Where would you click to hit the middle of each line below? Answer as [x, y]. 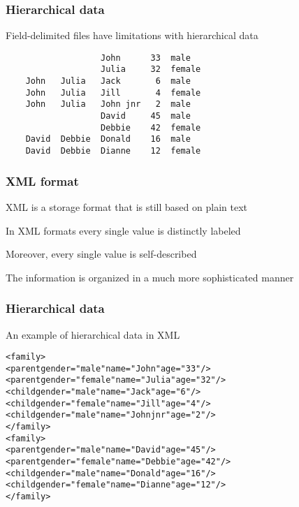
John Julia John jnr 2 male [108, 104]
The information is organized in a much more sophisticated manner [150, 277]
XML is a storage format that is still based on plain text [126, 206]
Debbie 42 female [151, 127]
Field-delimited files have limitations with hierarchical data [132, 35]
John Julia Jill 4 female [113, 93]
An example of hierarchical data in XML [93, 334]
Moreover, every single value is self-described [101, 254]
